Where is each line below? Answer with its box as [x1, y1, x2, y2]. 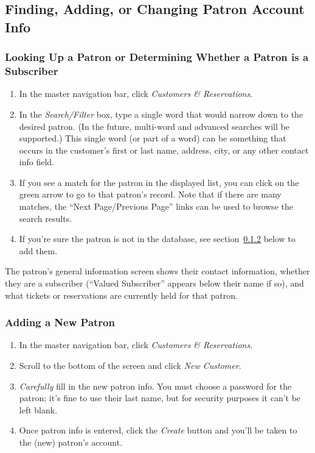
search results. [19, 212, 72, 224]
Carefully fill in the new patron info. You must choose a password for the [19, 379, 292, 392]
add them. [19, 244, 58, 257]
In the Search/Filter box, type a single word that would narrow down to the [19, 107, 303, 120]
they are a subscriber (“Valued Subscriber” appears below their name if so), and [5, 277, 304, 290]
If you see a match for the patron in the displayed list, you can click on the [19, 176, 299, 188]
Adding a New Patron [5, 315, 115, 330]
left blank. [19, 403, 58, 416]
